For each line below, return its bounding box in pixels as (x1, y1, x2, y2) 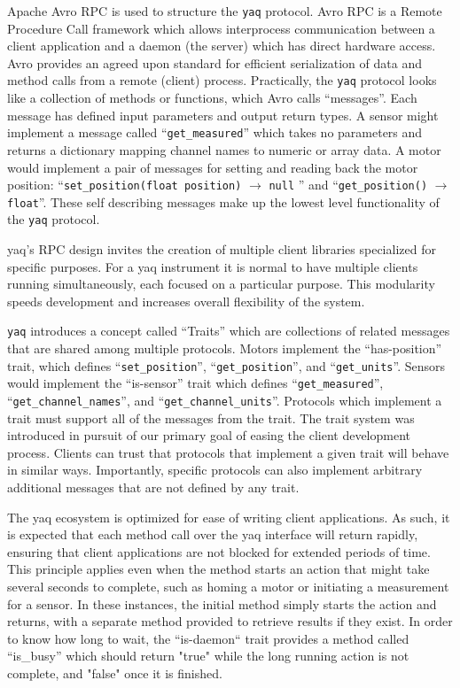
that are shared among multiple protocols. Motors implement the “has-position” (7, 339, 442, 358)
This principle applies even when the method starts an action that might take (7, 560, 430, 578)
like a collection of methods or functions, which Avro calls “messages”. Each (7, 89, 417, 107)
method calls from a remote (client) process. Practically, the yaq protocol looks (7, 71, 437, 89)
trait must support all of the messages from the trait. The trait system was (7, 408, 415, 427)
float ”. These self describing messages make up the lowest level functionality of (7, 192, 440, 211)
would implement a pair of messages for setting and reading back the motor (7, 158, 418, 176)
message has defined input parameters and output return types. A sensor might (7, 105, 439, 124)
